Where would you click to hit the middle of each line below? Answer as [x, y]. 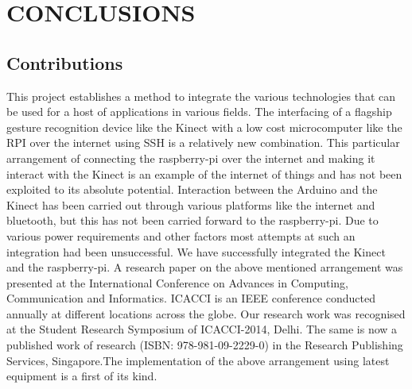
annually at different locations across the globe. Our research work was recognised [206, 313]
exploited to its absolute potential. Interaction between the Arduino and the [192, 189]
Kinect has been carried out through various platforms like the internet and [191, 204]
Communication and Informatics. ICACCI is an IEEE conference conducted [191, 298]
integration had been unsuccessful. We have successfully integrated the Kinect [196, 251]
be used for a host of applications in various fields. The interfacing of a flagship [199, 112]
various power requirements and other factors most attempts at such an [181, 235]
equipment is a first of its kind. [82, 376]
